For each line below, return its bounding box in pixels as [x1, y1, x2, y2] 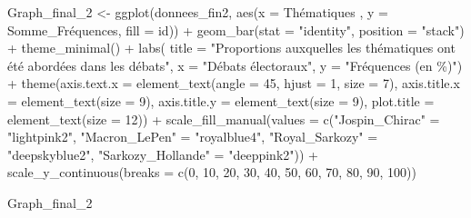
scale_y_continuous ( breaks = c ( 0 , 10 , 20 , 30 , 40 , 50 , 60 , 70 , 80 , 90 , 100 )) [7, 163, 416, 182]
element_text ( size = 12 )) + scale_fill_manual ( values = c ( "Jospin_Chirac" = [7, 109, 440, 128]
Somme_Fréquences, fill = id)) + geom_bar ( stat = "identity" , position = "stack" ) [7, 20, 465, 39]
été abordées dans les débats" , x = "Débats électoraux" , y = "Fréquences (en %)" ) [7, 55, 463, 74]
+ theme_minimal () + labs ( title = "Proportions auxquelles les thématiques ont [7, 38, 456, 57]
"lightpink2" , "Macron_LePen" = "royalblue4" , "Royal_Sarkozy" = [7, 127, 378, 146]
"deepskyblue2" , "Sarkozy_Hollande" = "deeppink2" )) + [7, 144, 318, 163]
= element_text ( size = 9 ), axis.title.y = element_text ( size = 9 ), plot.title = [7, 91, 435, 110]
